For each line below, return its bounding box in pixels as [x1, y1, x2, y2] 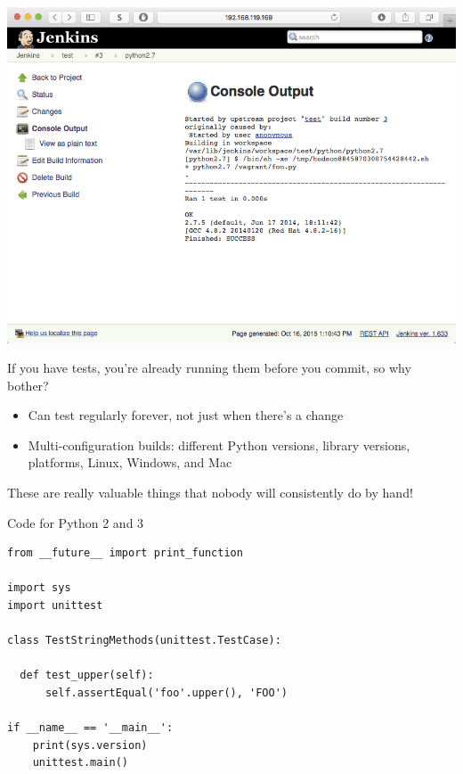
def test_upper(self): [20, 669, 154, 682]
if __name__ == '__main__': [7, 721, 174, 735]
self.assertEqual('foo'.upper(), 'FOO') [45, 687, 288, 699]
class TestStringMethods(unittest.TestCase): [7, 634, 281, 647]
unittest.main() [32, 756, 129, 770]
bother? [7, 375, 49, 394]
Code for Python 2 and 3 [7, 513, 144, 531]
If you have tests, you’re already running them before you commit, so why [7, 358, 411, 377]
